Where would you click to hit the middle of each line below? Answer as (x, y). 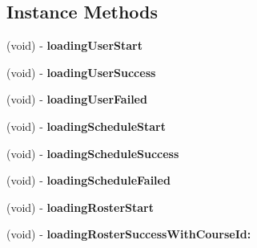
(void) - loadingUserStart (74, 45)
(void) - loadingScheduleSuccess (93, 153)
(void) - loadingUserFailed (77, 99)
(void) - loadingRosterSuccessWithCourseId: (129, 234)
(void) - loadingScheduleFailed (88, 180)
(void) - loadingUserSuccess (81, 72)
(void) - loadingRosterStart (80, 207)
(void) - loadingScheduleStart (86, 126)
